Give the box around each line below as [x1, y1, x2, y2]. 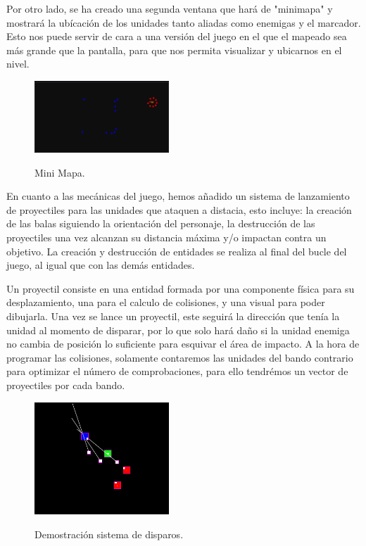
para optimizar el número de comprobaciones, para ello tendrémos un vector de [6, 364, 348, 379]
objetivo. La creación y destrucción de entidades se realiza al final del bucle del [6, 243, 347, 258]
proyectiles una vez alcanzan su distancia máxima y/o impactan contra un [6, 230, 327, 245]
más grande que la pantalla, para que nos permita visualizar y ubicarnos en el [6, 42, 342, 57]
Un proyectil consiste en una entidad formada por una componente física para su [6, 281, 355, 296]
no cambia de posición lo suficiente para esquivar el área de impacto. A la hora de [6, 336, 360, 351]
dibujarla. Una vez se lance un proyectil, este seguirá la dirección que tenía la [6, 308, 340, 323]
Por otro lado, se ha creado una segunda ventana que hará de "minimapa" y [6, 1, 333, 15]
